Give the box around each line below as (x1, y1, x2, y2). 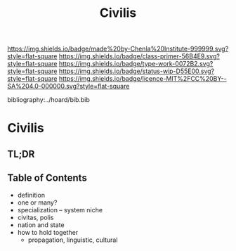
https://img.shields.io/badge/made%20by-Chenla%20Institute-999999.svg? (7, 44, 229, 53)
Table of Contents (7, 172, 88, 184)
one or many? (17, 198, 58, 207)
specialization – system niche (17, 205, 103, 214)
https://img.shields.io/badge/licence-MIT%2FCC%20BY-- (58, 75, 227, 83)
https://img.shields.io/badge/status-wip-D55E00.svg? (58, 67, 215, 75)
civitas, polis (17, 213, 54, 221)
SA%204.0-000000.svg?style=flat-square (7, 82, 130, 91)
